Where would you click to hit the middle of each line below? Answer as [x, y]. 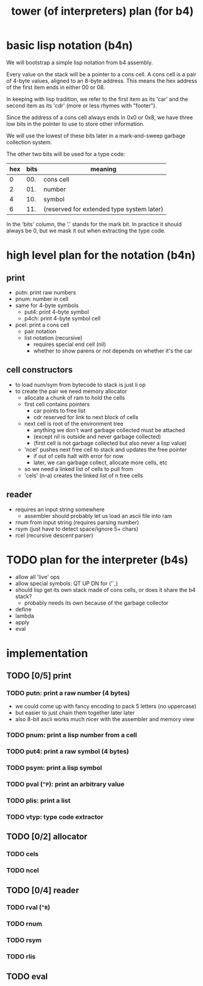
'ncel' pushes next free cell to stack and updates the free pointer [105, 449]
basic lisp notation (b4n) [69, 45]
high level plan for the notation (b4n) [101, 255]
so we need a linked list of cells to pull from [79, 469]
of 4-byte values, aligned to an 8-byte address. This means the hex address [102, 81]
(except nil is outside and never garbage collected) [97, 436]
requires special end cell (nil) [70, 344]
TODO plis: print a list [38, 801]
